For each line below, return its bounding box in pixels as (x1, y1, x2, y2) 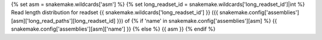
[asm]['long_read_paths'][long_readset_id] (11, 17, 116, 24)
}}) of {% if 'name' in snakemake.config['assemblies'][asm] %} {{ (116, 17, 277, 24)
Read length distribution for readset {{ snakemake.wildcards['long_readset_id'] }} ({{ (11, 9, 219, 16)
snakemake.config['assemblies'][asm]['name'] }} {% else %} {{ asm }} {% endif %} (11, 25, 216, 32)
